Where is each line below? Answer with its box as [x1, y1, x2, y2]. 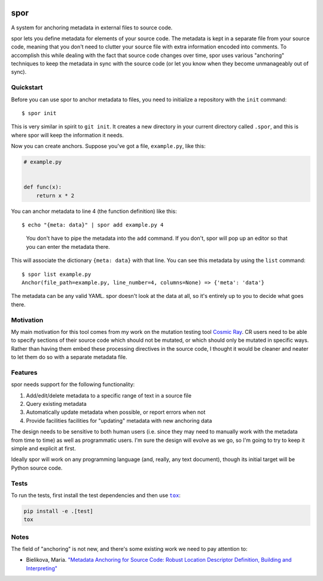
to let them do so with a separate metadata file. [11, 354, 127, 361]
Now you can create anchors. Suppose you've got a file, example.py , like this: [11, 143, 206, 150]
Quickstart [11, 83, 43, 92]
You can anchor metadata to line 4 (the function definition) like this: [11, 207, 177, 215]
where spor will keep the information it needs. [11, 131, 124, 139]
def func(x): [23, 183, 62, 191]
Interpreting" [26, 564, 58, 572]
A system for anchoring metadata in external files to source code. [11, 24, 173, 31]
